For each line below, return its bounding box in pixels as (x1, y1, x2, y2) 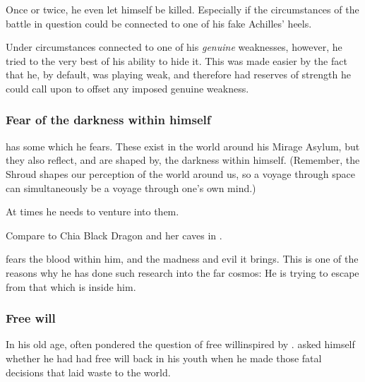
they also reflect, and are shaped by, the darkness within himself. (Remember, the (6, 153, 360, 167)
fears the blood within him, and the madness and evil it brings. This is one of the (6, 251, 359, 266)
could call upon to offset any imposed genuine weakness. (6, 80, 249, 95)
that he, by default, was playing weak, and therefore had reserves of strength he (6, 67, 351, 82)
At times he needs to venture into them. (6, 204, 179, 219)
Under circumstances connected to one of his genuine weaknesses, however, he (6, 40, 342, 54)
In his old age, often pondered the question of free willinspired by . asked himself (6, 337, 355, 352)
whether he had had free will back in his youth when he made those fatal (6, 350, 322, 365)
